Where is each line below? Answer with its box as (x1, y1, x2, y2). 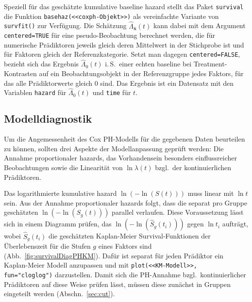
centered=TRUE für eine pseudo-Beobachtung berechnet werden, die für (4, 30, 215, 40)
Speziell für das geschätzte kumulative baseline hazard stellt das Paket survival (4, 1, 244, 11)
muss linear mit (187, 188, 234, 198)
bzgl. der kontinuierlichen (155, 162, 232, 172)
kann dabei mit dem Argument (153, 20, 246, 31)
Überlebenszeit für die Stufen (4, 241, 91, 251)
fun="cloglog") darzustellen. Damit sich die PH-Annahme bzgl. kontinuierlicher (4, 269, 246, 279)
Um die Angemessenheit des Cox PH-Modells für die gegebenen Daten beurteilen (4, 134, 245, 144)
